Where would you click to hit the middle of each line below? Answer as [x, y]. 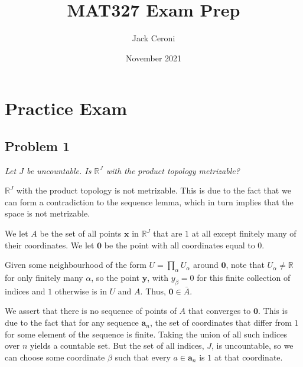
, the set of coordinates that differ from [221, 322]
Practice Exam [66, 108]
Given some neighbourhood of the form [76, 265]
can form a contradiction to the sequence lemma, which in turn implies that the [149, 201]
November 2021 [154, 58]
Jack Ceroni [154, 38]
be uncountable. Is [59, 170]
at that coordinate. [248, 357]
